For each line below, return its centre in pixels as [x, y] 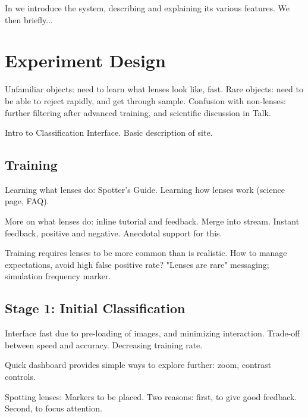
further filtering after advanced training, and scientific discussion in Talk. [138, 112]
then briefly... [29, 19]
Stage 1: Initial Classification [95, 308]
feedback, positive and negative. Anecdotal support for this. [114, 233]
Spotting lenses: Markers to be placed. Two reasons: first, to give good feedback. [151, 396]
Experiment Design [85, 60]
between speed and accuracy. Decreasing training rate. [104, 344]
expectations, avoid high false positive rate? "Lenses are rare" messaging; [137, 264]
